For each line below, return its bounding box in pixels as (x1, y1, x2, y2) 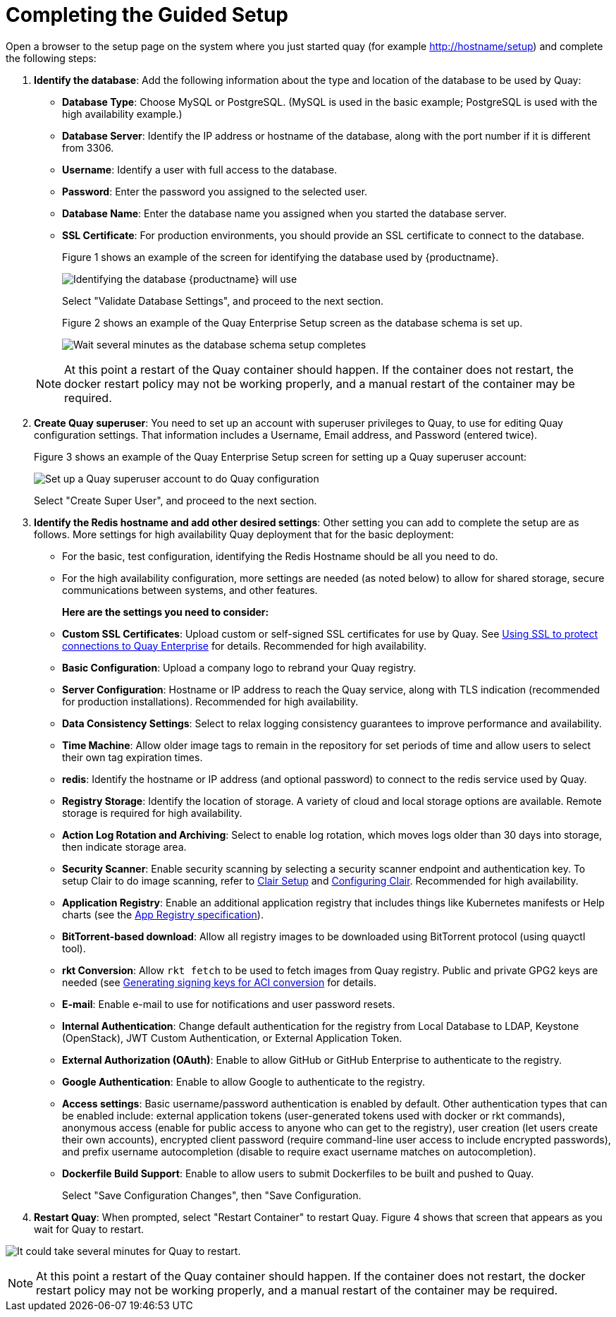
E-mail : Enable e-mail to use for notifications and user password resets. (62, 997, 395, 1010)
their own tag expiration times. (62, 751, 203, 763)
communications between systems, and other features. (62, 583, 318, 596)
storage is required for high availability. (62, 806, 242, 819)
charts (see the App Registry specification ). (62, 908, 264, 921)
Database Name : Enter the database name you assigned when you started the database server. (62, 207, 507, 219)
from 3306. (62, 141, 114, 154)
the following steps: (6, 51, 97, 64)
